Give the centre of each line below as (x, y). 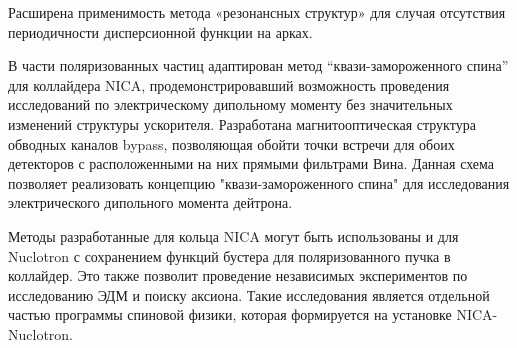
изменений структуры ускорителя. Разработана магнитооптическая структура (242, 123)
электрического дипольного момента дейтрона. (150, 202)
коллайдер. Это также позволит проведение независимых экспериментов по (238, 275)
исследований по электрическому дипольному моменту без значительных (230, 104)
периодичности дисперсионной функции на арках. (160, 31)
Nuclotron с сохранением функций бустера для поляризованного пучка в (229, 255)
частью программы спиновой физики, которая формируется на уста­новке (230, 314)
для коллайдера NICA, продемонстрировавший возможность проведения (229, 84)
